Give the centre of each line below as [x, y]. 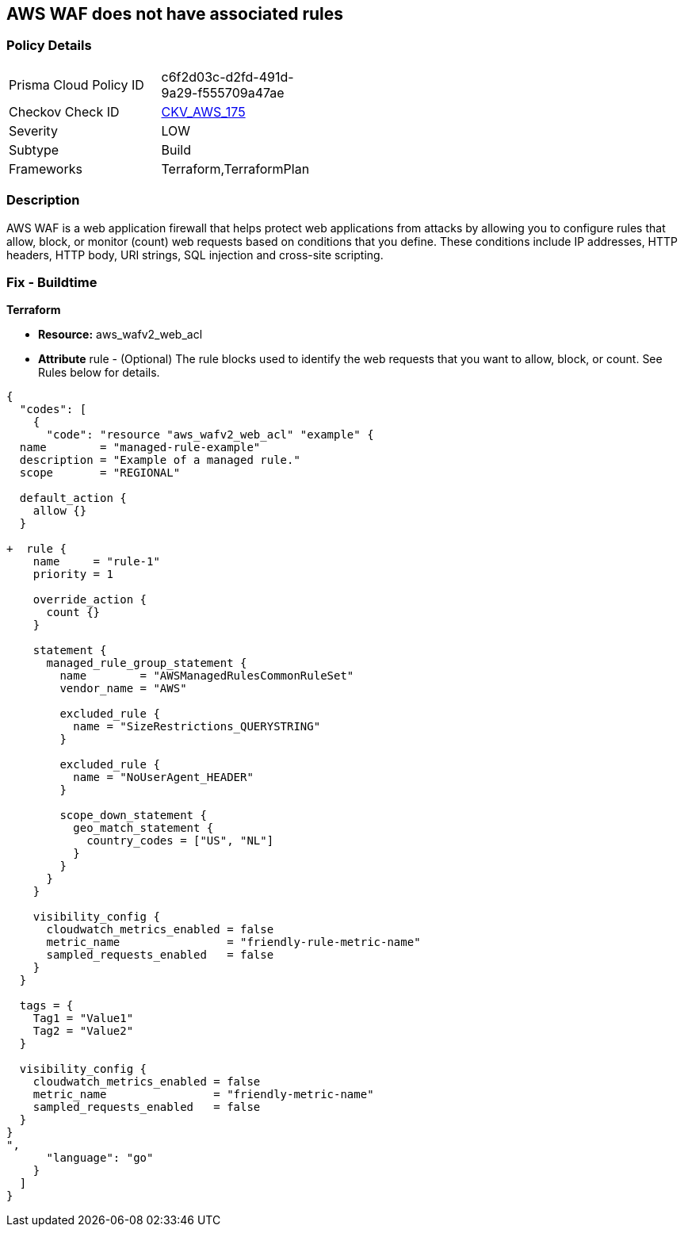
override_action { [90, 600]
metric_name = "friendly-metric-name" [203, 1095]
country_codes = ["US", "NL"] [180, 841]
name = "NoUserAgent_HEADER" [163, 777]
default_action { [73, 498]
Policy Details [49, 46]
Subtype [34, 149]
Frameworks [46, 168]
